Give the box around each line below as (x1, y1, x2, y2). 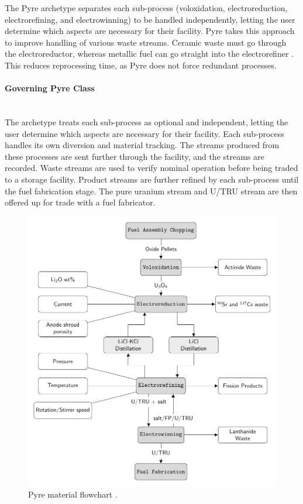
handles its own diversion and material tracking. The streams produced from (5, 139, 280, 151)
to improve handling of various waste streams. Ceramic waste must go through (5, 36, 287, 48)
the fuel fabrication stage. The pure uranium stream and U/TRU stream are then (5, 184, 298, 197)
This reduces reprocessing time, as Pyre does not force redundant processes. (5, 59, 277, 71)
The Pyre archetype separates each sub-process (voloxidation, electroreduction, (5, 2, 288, 13)
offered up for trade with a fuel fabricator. (5, 196, 156, 208)
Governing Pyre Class (5, 82, 95, 94)
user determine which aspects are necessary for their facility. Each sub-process (5, 127, 284, 139)
